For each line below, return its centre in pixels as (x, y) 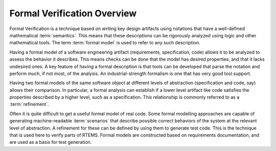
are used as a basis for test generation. (51, 142)
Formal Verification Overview (73, 13)
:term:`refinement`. (29, 104)
